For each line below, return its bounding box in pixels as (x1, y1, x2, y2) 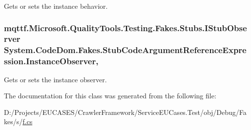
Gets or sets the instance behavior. (4, 1, 108, 11)
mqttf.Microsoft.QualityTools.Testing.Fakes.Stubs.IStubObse (4, 21, 247, 34)
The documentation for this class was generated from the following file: (4, 91, 216, 101)
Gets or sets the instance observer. (4, 74, 107, 84)
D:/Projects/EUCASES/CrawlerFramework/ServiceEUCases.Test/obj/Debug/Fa (4, 107, 247, 117)
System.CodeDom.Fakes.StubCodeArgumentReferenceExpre (4, 44, 247, 56)
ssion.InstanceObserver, (4, 55, 99, 67)
